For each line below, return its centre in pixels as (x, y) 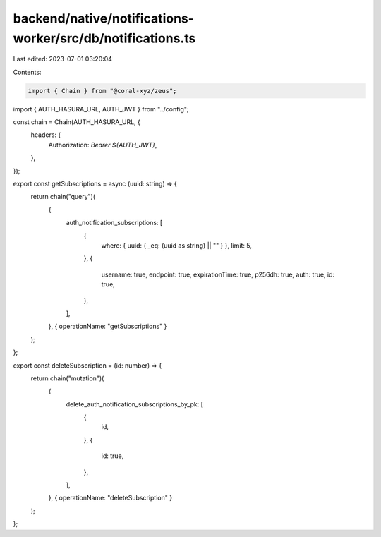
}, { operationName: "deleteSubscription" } (110, 498)
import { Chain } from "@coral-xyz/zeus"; (102, 91)
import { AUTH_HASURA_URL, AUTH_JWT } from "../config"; (101, 109)
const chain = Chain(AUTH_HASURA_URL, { (77, 122)
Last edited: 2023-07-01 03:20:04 (63, 59)
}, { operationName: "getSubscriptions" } (108, 326)
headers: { (46, 135)
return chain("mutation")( (67, 378)
